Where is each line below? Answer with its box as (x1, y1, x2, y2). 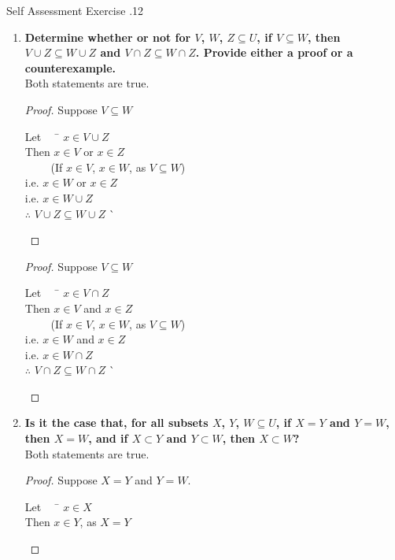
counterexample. (24, 59, 116, 76)
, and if (88, 430, 128, 447)
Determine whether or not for (24, 28, 191, 45)
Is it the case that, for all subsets (24, 414, 209, 431)
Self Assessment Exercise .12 (6, 2, 144, 18)
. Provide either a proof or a (195, 44, 353, 61)
